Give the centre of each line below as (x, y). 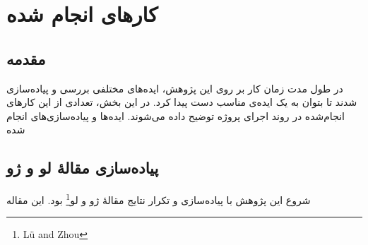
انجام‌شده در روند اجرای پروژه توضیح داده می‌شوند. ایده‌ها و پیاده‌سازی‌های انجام (176, 115)
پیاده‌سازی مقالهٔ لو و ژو (83, 168)
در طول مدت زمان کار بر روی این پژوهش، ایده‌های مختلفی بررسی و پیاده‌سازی (175, 88)
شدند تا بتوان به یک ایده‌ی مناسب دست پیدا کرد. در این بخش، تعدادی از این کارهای (182, 102)
